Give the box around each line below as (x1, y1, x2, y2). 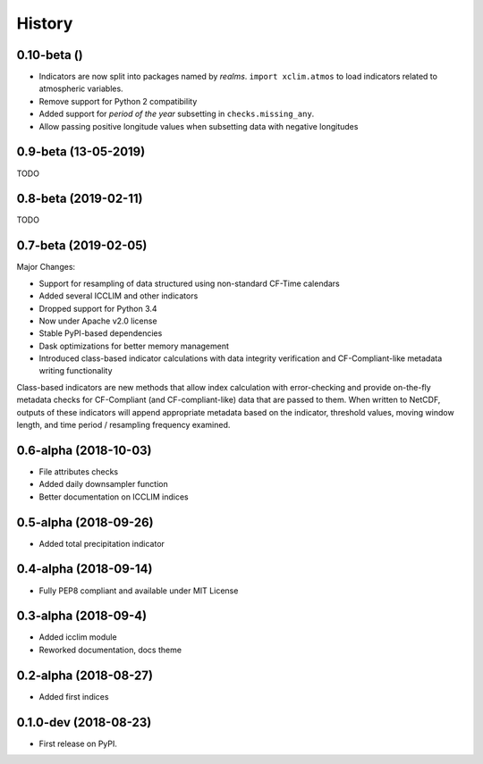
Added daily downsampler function (38, 479, 169, 490)
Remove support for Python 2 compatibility (38, 96, 198, 106)
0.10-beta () (16, 47, 84, 63)
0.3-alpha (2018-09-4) (16, 609, 148, 624)
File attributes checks (38, 466, 119, 477)
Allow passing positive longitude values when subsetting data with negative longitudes (38, 121, 359, 131)
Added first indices (38, 691, 109, 701)
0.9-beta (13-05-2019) (16, 144, 146, 160)
